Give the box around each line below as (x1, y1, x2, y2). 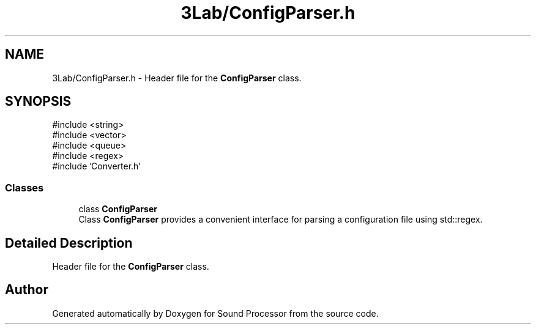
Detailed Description (5, 235, 133, 251)
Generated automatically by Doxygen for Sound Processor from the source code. (52, 308, 379, 319)
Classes (5, 181, 44, 194)
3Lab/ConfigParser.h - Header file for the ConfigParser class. (52, 72, 302, 83)
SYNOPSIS (5, 94, 72, 109)
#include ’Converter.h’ (52, 161, 141, 172)
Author (5, 282, 48, 298)
